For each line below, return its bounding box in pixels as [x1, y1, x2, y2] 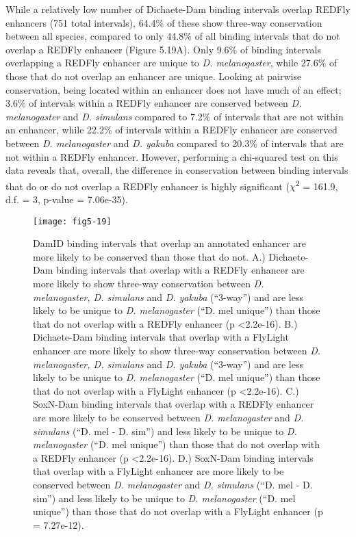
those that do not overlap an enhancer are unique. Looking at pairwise [5, 68, 302, 83]
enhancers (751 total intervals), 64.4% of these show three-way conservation [5, 15, 322, 29]
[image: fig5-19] [33, 216, 112, 226]
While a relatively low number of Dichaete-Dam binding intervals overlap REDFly [5, 2, 351, 16]
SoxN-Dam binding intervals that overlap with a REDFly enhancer [33, 397, 314, 411]
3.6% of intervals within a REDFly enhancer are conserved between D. [5, 96, 302, 110]
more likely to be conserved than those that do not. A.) [33, 249, 266, 263]
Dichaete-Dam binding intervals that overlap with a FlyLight [33, 330, 289, 344]
